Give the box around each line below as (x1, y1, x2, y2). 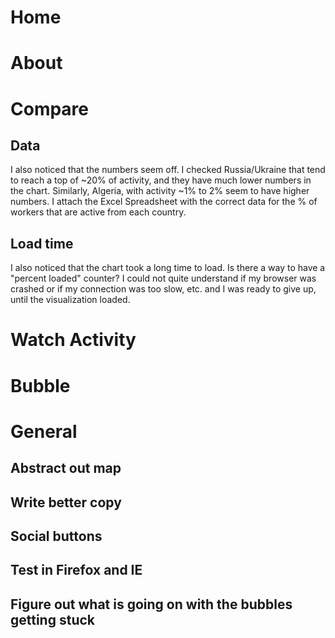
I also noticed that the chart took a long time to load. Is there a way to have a (10, 262, 326, 274)
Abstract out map (10, 460, 122, 477)
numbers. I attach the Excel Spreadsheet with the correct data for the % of (10, 196, 318, 208)
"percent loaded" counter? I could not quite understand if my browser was (10, 272, 317, 285)
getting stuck (10, 611, 96, 628)
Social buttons (10, 527, 103, 545)
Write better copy (10, 494, 122, 511)
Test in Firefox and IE (10, 562, 143, 579)
